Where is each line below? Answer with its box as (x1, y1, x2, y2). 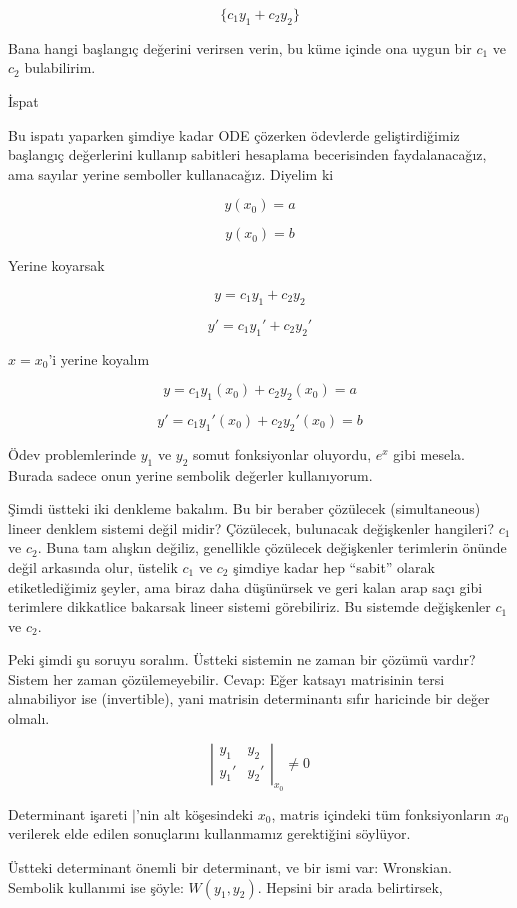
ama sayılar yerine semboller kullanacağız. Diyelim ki (8, 163, 334, 184)
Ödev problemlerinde (8, 443, 137, 464)
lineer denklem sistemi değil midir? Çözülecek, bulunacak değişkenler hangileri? (8, 517, 495, 538)
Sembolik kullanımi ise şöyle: (8, 876, 184, 897)
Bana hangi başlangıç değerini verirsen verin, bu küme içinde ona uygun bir (8, 37, 472, 58)
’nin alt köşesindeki (135, 803, 254, 824)
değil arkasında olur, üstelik (8, 556, 178, 577)
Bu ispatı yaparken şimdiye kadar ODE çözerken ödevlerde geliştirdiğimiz (8, 124, 460, 145)
